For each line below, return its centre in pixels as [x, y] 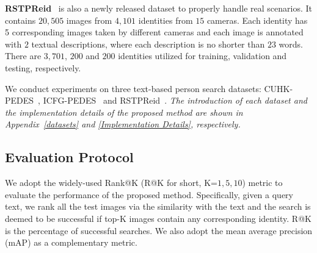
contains [20, 20]
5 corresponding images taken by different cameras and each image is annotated [154, 32]
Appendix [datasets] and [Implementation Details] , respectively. [123, 124]
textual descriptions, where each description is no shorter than [148, 44]
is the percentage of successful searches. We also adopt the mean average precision [159, 230]
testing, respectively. [43, 67]
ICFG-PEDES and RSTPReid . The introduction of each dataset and [175, 100]
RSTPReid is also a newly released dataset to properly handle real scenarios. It [158, 8]
